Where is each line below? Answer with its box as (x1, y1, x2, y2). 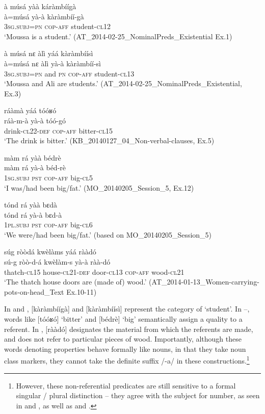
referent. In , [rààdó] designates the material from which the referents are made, (4, 323, 253, 334)
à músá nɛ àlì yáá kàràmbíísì (4, 48, 93, 59)
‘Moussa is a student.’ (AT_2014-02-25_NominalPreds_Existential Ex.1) (4, 31, 232, 41)
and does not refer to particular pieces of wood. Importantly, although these (4, 333, 242, 344)
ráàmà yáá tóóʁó (4, 105, 57, 116)
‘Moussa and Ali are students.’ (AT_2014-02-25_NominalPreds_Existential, (4, 78, 242, 89)
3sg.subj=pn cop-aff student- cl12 (4, 21, 111, 32)
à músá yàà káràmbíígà (4, 1, 76, 11)
